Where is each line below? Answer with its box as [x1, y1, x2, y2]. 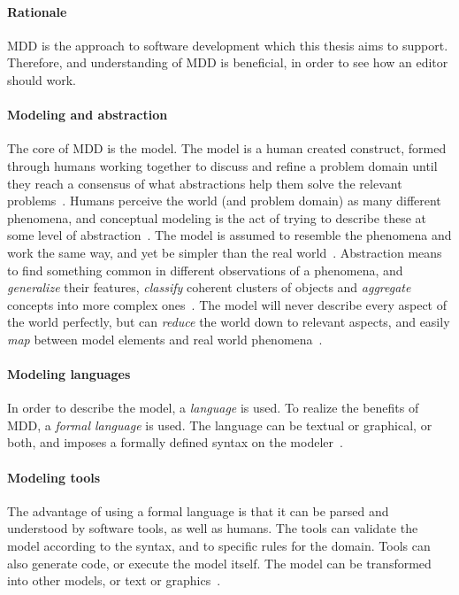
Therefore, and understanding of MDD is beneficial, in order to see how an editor [7, 53, 448, 72]
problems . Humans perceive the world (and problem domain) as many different [7, 191, 441, 210]
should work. [7, 70, 76, 89]
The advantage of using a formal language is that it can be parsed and [7, 501, 389, 520]
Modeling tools [7, 467, 101, 486]
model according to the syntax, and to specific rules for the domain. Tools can [7, 537, 431, 555]
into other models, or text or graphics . [7, 571, 221, 590]
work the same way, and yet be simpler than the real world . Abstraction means [7, 243, 442, 261]
